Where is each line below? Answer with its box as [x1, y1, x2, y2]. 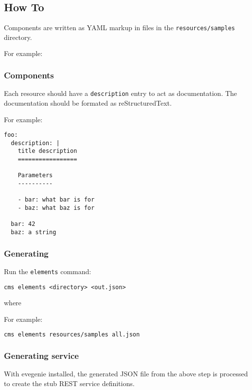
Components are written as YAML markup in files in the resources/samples [4, 22, 235, 33]
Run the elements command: [4, 266, 91, 276]
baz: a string [11, 228, 56, 236]
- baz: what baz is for [18, 204, 95, 212]
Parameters [18, 172, 53, 179]
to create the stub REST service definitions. [4, 378, 135, 388]
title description [18, 148, 77, 155]
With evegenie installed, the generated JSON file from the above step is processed [4, 369, 248, 379]
